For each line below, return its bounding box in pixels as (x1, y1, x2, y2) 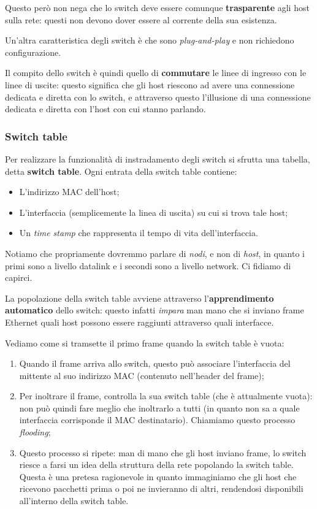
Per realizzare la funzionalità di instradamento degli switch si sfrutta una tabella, (5, 152, 310, 165)
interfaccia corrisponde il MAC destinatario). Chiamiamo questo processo (19, 413, 296, 426)
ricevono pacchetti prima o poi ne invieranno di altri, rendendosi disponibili (19, 482, 304, 495)
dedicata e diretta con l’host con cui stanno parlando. (5, 102, 206, 115)
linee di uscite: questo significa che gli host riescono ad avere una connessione (5, 78, 295, 91)
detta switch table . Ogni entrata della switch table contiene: (5, 164, 237, 177)
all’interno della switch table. (19, 494, 129, 507)
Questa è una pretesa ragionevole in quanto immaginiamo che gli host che (19, 470, 297, 483)
